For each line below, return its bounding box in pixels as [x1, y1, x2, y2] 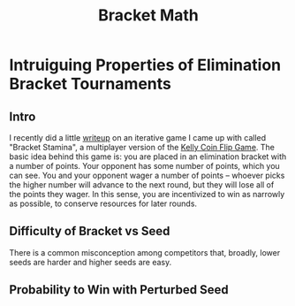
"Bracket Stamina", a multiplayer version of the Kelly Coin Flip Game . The [9, 142, 276, 152]
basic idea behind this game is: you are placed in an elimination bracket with [9, 151, 287, 162]
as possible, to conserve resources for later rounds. [9, 198, 197, 209]
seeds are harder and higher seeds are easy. [9, 256, 172, 267]
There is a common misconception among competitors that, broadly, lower [9, 247, 281, 257]
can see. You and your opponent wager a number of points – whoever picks [9, 170, 285, 180]
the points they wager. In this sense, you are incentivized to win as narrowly [9, 189, 285, 199]
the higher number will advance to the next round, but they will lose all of [9, 180, 275, 190]
